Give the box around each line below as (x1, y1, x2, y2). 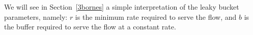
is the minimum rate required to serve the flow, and (75, 11, 237, 22)
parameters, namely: (4, 11, 68, 22)
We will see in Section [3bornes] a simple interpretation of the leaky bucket (4, 2, 239, 12)
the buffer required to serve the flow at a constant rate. (4, 21, 176, 32)
